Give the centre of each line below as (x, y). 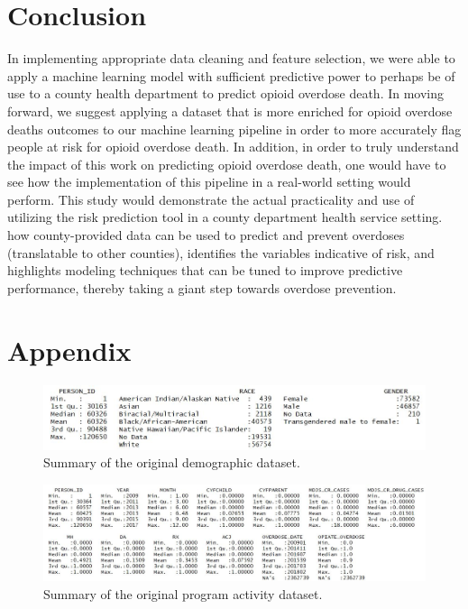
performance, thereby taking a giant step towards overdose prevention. (202, 287)
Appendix (69, 350)
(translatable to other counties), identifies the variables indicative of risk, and (221, 252)
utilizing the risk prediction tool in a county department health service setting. (225, 217)
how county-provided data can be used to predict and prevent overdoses (206, 235)
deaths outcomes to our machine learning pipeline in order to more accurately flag (234, 129)
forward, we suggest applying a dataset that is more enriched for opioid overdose (230, 111)
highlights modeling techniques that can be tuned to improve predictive (205, 270)
